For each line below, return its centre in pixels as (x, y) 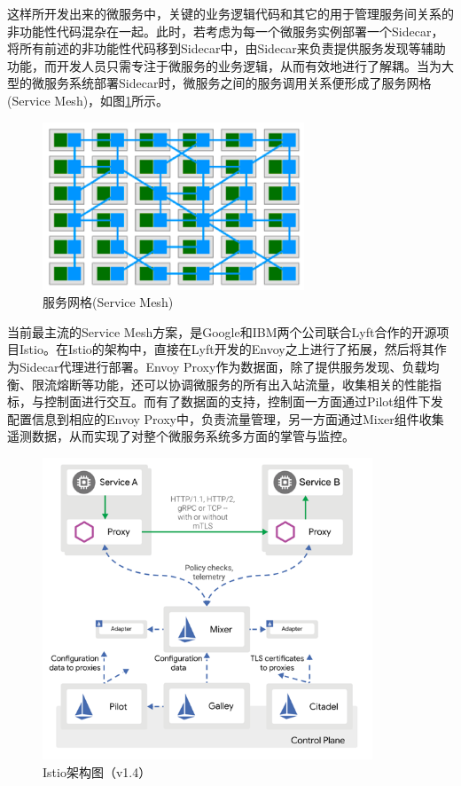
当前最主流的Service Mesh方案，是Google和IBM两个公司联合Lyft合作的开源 (222, 331)
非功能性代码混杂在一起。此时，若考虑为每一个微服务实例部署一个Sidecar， (226, 31)
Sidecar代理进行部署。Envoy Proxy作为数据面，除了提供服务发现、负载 (223, 366)
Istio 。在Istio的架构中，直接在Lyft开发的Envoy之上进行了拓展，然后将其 (227, 349)
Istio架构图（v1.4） (97, 771)
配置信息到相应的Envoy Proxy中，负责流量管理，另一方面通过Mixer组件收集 (226, 418)
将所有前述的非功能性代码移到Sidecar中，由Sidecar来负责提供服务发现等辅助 (227, 48)
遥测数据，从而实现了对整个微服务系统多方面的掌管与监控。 (181, 436)
